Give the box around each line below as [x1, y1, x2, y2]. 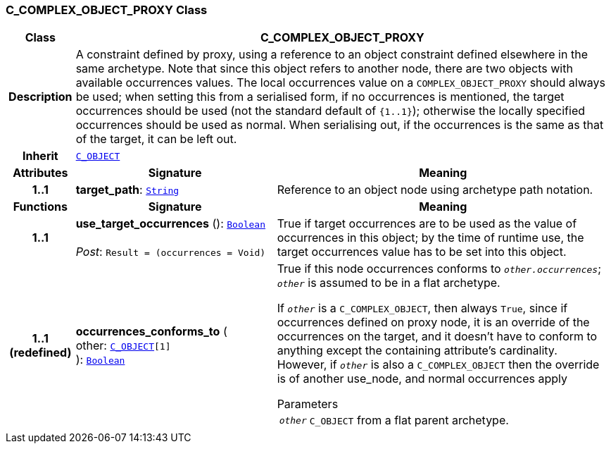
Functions [13, 199, 68, 214]
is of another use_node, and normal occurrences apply [277, 371, 567, 386]
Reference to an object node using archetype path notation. [277, 183, 593, 197]
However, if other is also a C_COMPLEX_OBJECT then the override [277, 357, 600, 372]
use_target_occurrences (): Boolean [75, 216, 266, 231]
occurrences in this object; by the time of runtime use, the [277, 230, 584, 245]
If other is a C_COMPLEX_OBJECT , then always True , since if [277, 301, 568, 316]
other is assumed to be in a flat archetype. [277, 276, 500, 290]
